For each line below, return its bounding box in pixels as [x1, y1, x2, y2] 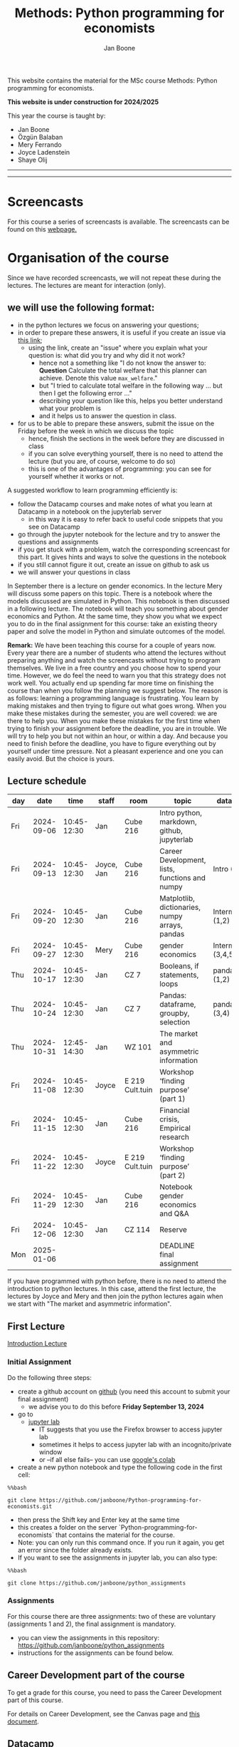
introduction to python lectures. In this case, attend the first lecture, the [7, 1285, 216, 1293]
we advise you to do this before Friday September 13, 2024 [28, 1402, 204, 1411]
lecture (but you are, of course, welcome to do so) [28, 457, 176, 465]
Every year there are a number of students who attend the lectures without [7, 648, 226, 657]
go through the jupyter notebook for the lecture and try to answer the [17, 529, 221, 539]
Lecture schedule [7, 775, 87, 787]
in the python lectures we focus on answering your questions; [17, 321, 199, 329]
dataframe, [159, 1000, 196, 1010]
